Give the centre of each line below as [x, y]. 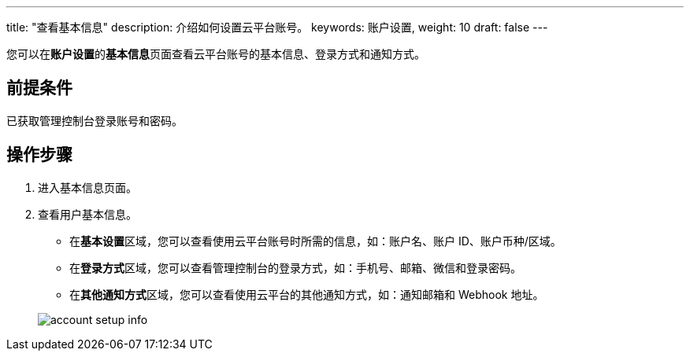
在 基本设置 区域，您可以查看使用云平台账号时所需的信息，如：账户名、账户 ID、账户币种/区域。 [315, 241]
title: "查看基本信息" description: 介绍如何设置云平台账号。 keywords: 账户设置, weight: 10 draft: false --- [277, 27]
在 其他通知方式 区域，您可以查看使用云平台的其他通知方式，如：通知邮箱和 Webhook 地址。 [307, 294]
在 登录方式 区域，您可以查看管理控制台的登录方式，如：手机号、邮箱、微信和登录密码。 [295, 267]
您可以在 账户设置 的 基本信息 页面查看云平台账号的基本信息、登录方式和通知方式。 [216, 54]
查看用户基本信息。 [87, 214]
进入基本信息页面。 [87, 187]
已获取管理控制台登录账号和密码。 [95, 120]
